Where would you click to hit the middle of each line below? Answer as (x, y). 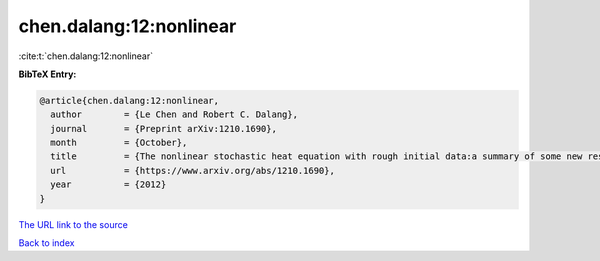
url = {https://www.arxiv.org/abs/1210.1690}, (192, 170)
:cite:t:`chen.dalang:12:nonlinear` (86, 56)
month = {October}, (119, 143)
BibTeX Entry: (47, 74)
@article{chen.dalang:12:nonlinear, (129, 100)
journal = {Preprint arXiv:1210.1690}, (163, 128)
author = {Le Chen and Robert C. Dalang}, (174, 114)
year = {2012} (108, 184)
